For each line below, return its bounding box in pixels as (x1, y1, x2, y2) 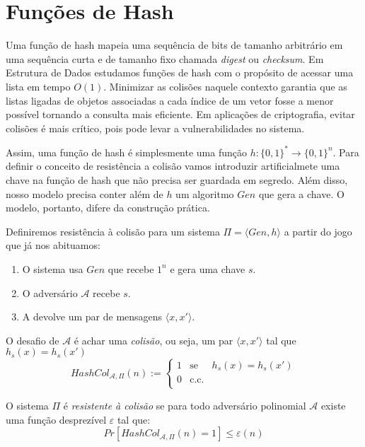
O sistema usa (22, 261, 83, 276)
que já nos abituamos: (6, 238, 100, 252)
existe (320, 397, 346, 412)
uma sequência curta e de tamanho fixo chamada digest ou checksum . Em (6, 51, 324, 66)
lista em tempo (6, 79, 71, 93)
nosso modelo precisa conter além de (6, 186, 163, 201)
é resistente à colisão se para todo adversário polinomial (63, 397, 306, 412)
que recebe (108, 261, 154, 276)
